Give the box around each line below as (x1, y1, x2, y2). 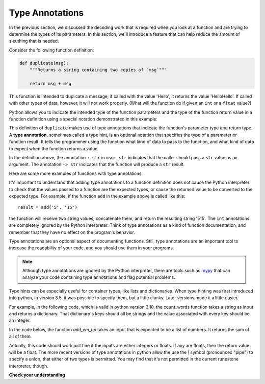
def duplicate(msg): (19, 60, 69, 66)
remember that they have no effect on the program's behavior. (9, 229, 135, 235)
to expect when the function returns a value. (9, 145, 99, 151)
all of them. (9, 334, 32, 339)
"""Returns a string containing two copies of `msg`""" (29, 67, 167, 73)
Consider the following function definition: (9, 47, 94, 53)
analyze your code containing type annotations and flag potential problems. (22, 274, 175, 280)
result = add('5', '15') (18, 205, 78, 210)
